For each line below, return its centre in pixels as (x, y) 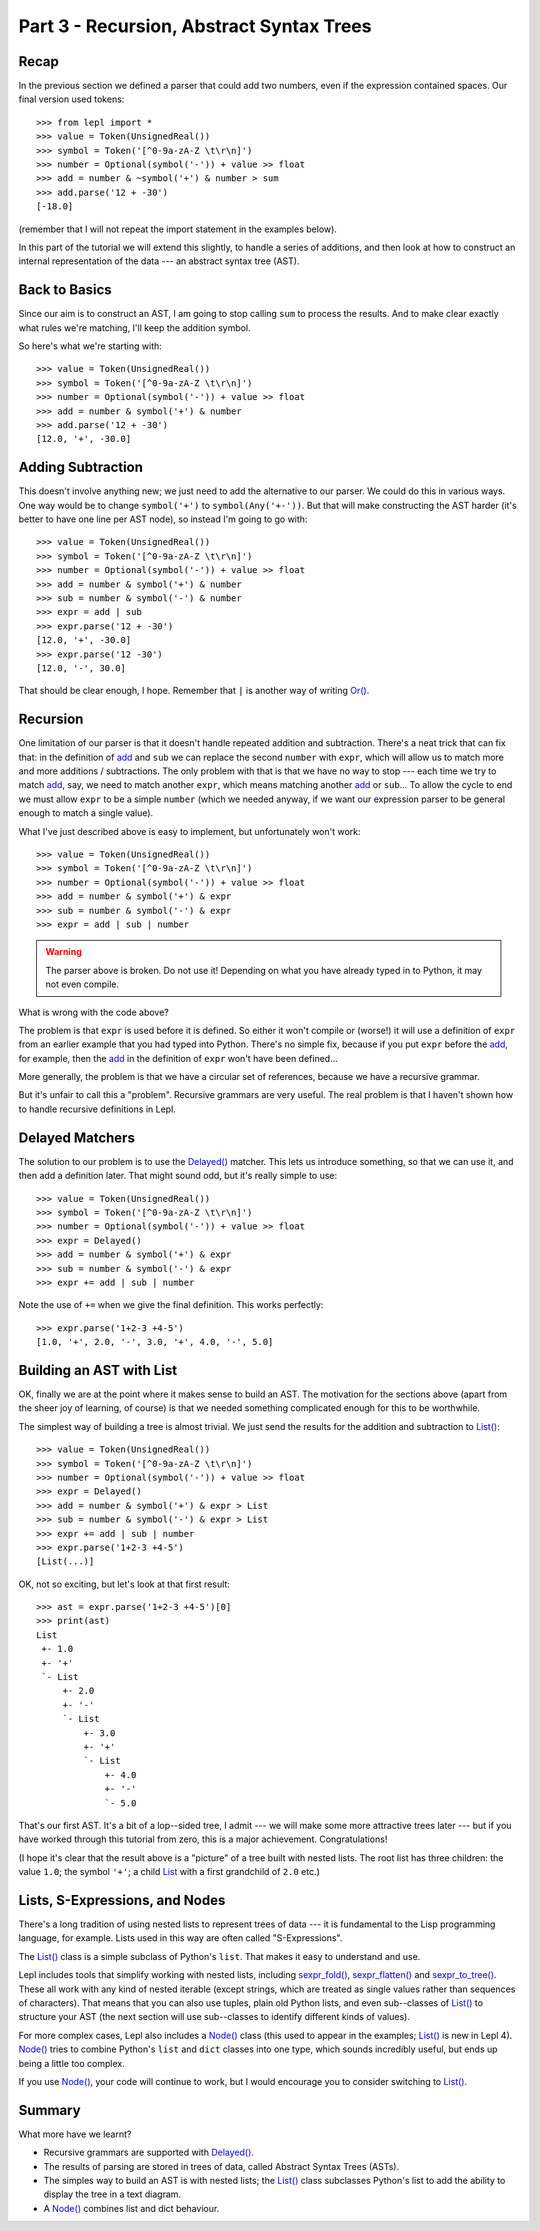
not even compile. (82, 984)
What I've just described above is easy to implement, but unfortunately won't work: (189, 831)
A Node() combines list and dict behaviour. (131, 2208)
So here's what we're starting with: (90, 346)
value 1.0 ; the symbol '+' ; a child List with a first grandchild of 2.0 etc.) (169, 1872)
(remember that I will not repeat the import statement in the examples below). (177, 229)
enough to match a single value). (86, 813)
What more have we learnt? (75, 2134)
